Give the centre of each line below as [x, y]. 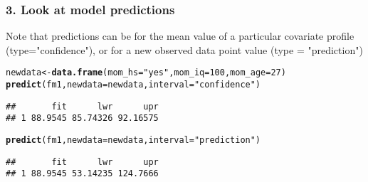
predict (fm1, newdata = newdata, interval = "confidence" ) [133, 85]
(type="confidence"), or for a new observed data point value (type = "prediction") [184, 49]
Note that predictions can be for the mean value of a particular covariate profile [180, 36]
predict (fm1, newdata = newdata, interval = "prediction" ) [133, 140]
